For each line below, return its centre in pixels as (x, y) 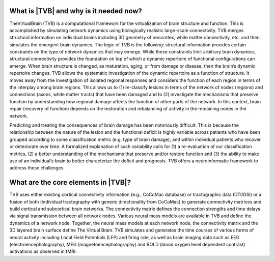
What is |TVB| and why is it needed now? (76, 11)
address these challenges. (37, 168)
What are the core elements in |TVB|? (70, 182)
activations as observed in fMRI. (43, 251)
